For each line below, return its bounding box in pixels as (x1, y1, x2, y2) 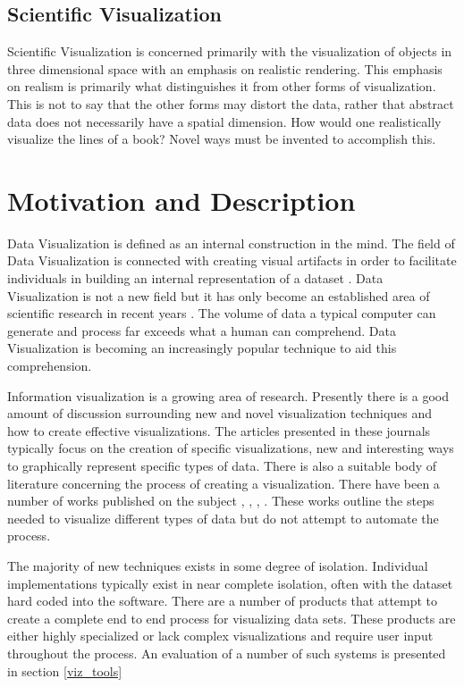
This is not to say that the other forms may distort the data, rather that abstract (7, 94, 454, 113)
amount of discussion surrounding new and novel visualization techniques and (7, 404, 433, 423)
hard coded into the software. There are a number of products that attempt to (7, 591, 438, 610)
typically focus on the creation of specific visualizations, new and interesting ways (7, 439, 454, 457)
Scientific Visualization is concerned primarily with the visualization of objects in (7, 42, 452, 61)
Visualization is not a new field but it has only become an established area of (7, 286, 430, 305)
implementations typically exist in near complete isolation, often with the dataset (7, 574, 453, 592)
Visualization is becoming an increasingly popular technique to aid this (7, 339, 397, 357)
